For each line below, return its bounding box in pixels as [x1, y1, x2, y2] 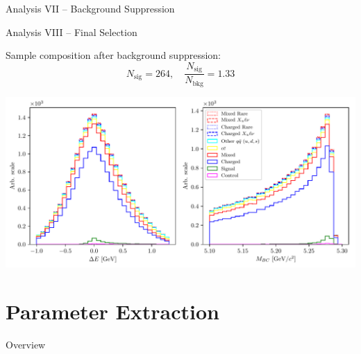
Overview [6, 337, 46, 351]
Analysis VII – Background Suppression [6, 1, 175, 15]
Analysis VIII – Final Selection [6, 24, 137, 39]
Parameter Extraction [6, 297, 219, 325]
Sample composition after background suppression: [6, 48, 221, 62]
